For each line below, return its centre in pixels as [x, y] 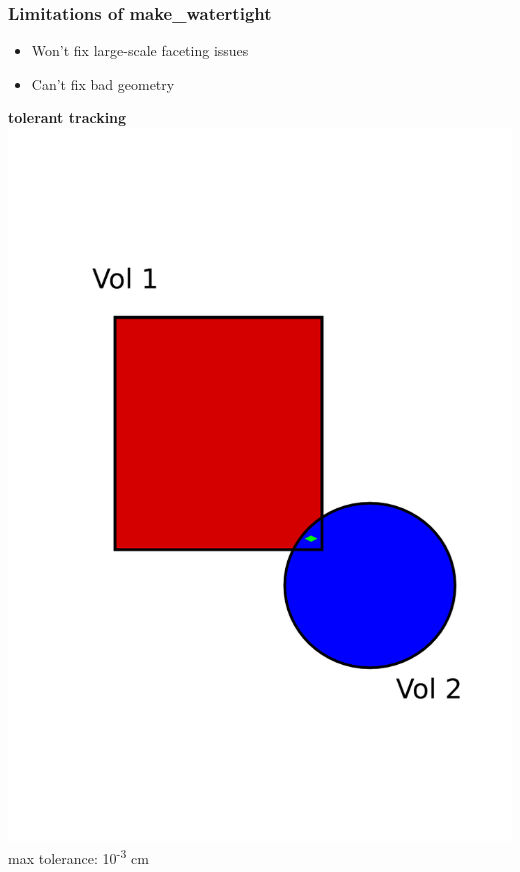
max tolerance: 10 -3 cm [78, 857]
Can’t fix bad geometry [103, 83]
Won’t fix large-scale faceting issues [140, 50]
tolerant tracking [67, 117]
